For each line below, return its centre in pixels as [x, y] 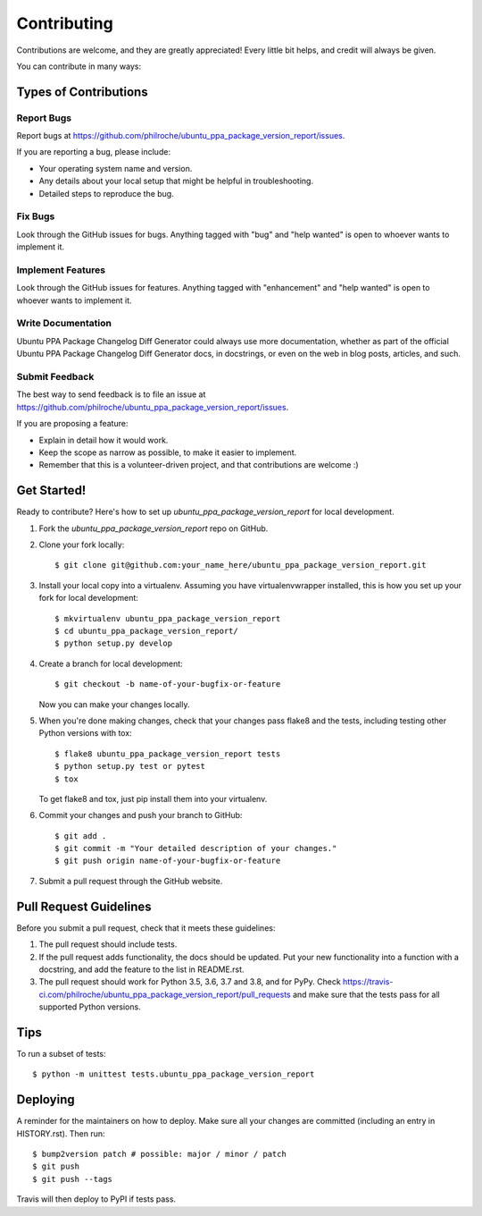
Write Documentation [64, 324]
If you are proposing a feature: [72, 424]
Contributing [65, 23]
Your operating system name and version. [116, 168]
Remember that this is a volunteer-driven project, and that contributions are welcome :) [199, 465]
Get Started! [51, 490]
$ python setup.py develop [114, 643]
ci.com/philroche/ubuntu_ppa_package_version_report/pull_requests [165, 994]
